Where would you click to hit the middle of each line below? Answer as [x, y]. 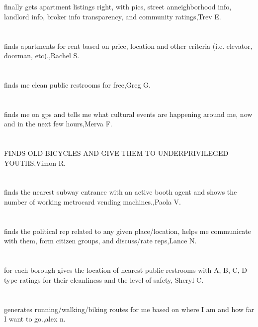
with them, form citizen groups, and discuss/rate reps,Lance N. [100, 241]
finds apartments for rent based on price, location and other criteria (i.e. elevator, [128, 46]
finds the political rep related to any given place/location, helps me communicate [128, 231]
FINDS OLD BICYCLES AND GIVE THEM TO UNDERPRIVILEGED [116, 153]
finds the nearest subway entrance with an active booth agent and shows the [121, 192]
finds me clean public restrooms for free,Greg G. [78, 84]
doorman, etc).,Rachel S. [42, 55]
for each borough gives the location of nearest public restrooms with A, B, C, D [126, 270]
